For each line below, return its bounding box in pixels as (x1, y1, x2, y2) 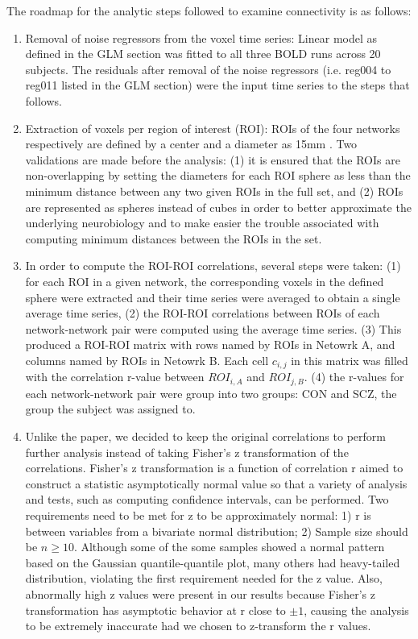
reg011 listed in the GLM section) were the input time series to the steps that (25, 77, 410, 93)
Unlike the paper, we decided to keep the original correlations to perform (25, 427, 386, 444)
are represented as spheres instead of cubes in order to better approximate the (25, 198, 412, 215)
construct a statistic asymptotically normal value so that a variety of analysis (25, 475, 408, 492)
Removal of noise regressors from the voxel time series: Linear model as (25, 29, 378, 46)
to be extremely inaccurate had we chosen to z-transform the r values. (25, 617, 371, 634)
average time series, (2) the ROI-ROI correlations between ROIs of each (25, 305, 380, 322)
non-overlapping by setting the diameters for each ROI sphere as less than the (25, 167, 411, 184)
